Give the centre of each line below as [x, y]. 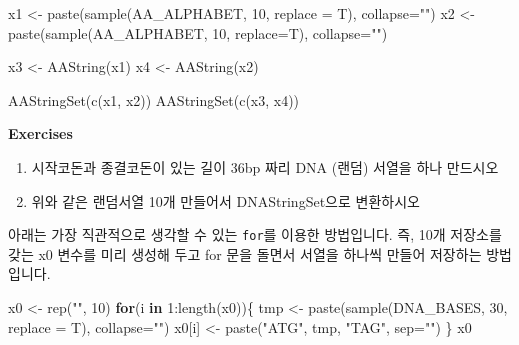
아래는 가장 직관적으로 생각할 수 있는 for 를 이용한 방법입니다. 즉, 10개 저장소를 [255, 234]
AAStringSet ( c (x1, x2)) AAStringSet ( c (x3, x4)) [154, 99]
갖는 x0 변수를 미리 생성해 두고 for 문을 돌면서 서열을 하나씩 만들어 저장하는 [245, 253]
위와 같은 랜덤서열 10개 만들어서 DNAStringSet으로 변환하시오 [225, 200]
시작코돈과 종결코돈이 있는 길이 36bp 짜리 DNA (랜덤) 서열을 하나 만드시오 [265, 166]
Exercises [40, 133]
